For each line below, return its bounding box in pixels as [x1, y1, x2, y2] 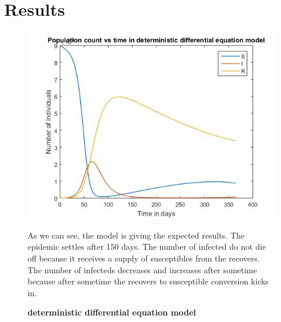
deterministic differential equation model [28, 306, 196, 318]
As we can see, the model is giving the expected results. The [28, 229, 245, 241]
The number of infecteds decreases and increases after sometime [28, 263, 257, 276]
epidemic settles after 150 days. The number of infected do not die [28, 240, 266, 253]
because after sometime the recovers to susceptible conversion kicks [28, 275, 269, 287]
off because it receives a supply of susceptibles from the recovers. [28, 251, 260, 264]
